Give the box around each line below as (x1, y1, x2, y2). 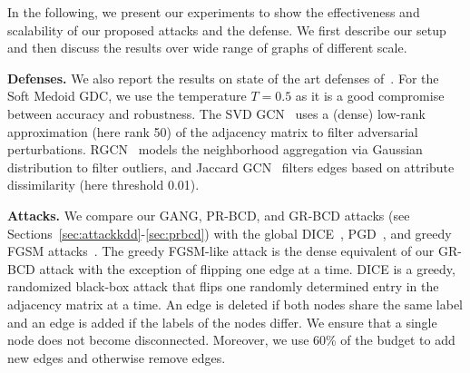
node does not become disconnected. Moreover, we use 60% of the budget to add (7, 330, 455, 349)
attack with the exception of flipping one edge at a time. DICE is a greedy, (39, 259, 455, 278)
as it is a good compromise (295, 86, 445, 105)
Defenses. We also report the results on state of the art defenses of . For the (7, 68, 439, 87)
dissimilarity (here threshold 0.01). (7, 175, 200, 194)
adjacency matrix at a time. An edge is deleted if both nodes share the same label (7, 294, 464, 313)
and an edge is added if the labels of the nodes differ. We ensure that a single (7, 312, 437, 331)
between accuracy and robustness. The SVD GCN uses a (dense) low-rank (7, 103, 426, 123)
